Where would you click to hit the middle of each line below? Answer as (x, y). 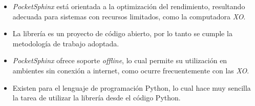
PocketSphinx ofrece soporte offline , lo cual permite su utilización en (120, 60)
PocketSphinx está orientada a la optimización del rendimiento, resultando (129, 6)
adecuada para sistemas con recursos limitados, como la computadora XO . (129, 16)
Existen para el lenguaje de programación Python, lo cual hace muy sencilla (132, 87)
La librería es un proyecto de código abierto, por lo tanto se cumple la (122, 33)
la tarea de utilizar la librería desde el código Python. (97, 98)
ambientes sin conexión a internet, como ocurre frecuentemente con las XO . (131, 70)
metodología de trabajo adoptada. (66, 43)
